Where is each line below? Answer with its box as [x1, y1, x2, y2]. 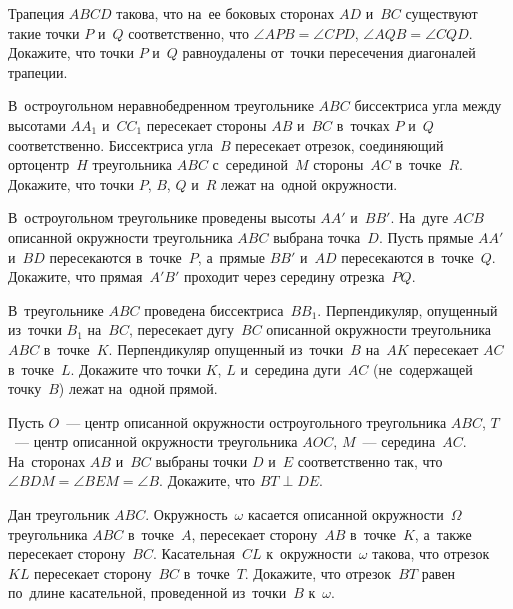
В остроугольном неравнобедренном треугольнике [8, 95, 314, 116]
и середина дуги [240, 358, 341, 379]
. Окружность [145, 504, 228, 525]
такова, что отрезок [372, 543, 490, 564]
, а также [414, 523, 472, 544]
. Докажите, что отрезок [244, 562, 392, 583]
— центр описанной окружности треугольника [14, 431, 298, 452]
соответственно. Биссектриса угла [8, 134, 214, 155]
